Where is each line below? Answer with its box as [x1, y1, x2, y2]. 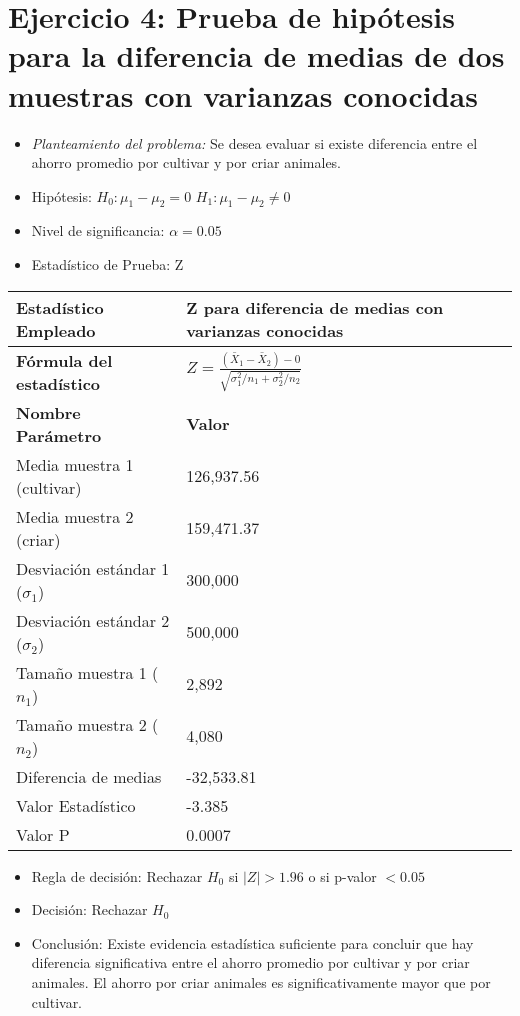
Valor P [16, 822, 70, 846]
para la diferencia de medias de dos [8, 35, 505, 76]
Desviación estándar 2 [16, 608, 170, 632]
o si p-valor [308, 865, 377, 886]
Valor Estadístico [16, 793, 136, 817]
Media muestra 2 [16, 504, 134, 528]
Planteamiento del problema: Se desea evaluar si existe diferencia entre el [31, 132, 478, 153]
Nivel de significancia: [31, 220, 165, 241]
